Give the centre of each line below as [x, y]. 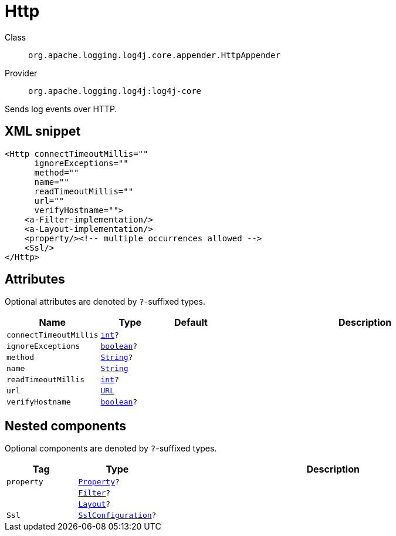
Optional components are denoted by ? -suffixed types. [111, 449]
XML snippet [43, 132]
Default [191, 323]
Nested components [65, 426]
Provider [21, 73]
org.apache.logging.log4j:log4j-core [115, 91]
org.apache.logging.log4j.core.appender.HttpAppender [154, 55]
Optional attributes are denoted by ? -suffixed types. [105, 302]
